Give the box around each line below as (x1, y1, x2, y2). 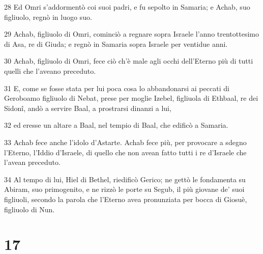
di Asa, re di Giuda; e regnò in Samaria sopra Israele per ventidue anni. (4, 38, 228, 49)
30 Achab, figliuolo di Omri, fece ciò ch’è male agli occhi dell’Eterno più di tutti (4, 55, 253, 66)
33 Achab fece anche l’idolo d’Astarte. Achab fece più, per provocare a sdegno (4, 136, 247, 147)
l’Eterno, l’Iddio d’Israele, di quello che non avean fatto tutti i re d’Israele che (4, 147, 247, 157)
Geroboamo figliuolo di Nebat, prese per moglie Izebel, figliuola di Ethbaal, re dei (4, 93, 258, 103)
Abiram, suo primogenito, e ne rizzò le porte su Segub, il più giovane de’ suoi (4, 184, 245, 194)
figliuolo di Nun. (4, 204, 55, 214)
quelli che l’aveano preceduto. (4, 65, 96, 76)
